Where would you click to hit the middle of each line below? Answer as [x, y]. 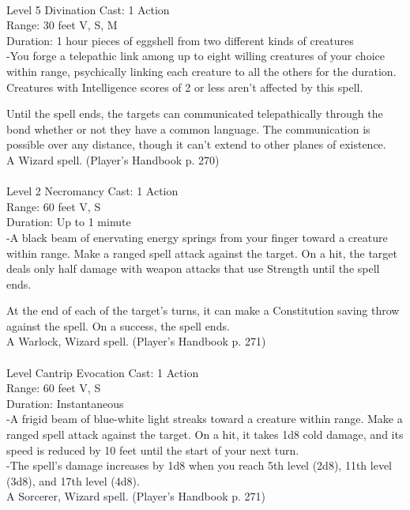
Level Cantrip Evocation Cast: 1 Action [103, 372]
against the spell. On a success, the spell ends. [118, 325]
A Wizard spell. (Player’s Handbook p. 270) [113, 159]
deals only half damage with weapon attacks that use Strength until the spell [193, 268]
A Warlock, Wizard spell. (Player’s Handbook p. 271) [136, 341]
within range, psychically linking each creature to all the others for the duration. [201, 71]
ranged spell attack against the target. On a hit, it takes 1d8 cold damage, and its [205, 434]
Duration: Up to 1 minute [69, 222]
